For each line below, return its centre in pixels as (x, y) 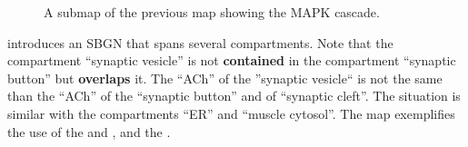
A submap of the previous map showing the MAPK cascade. (212, 12)
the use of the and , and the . (89, 131)
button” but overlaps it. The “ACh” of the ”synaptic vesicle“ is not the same (225, 78)
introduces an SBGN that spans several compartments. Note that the (200, 42)
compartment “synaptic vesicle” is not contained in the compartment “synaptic (232, 60)
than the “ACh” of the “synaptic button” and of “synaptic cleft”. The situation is (234, 96)
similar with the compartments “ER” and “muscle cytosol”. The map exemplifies (231, 113)
